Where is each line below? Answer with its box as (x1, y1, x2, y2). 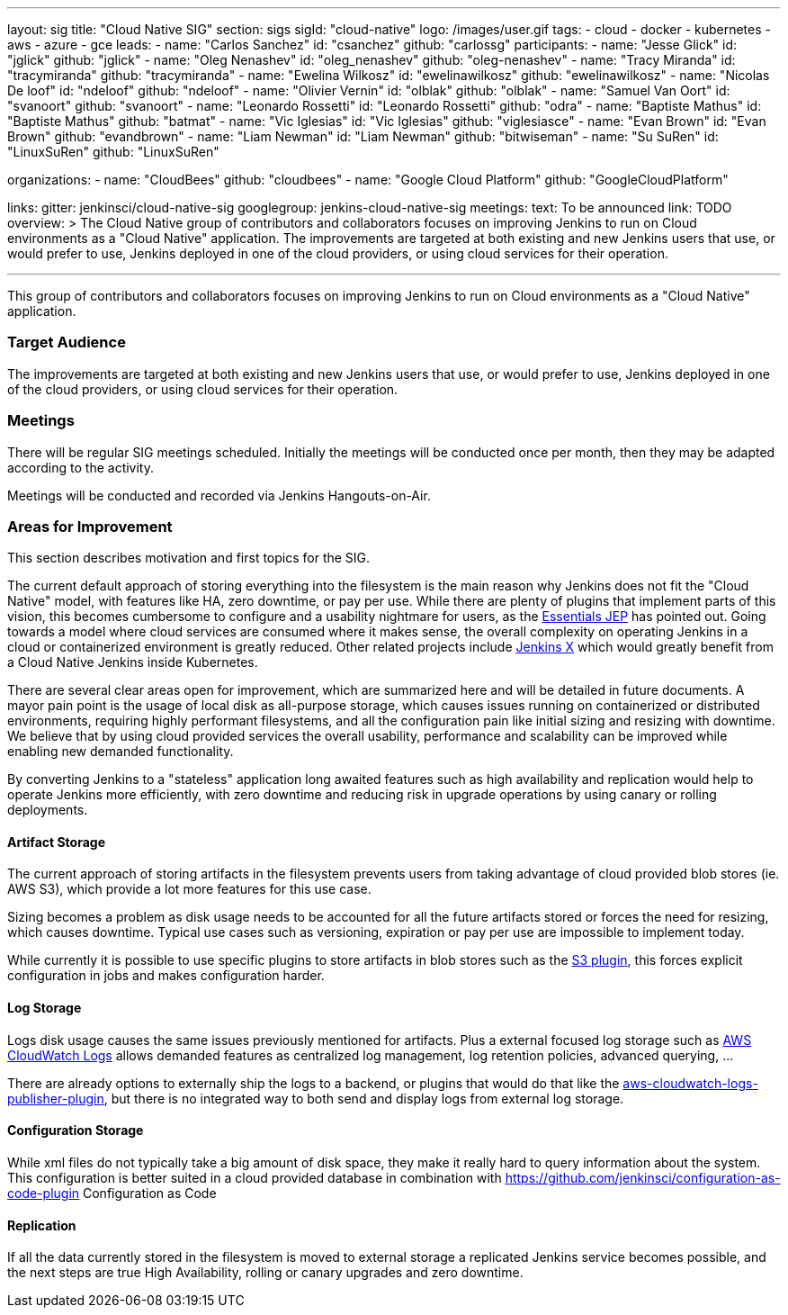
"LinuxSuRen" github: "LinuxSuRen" (7, 144, 219, 159)
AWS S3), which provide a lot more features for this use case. (7, 881, 372, 897)
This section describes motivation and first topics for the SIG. (7, 550, 371, 566)
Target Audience (7, 333, 126, 352)
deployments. (7, 802, 88, 818)
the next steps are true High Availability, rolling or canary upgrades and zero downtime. (7, 1265, 524, 1281)
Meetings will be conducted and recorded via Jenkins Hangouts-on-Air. (7, 487, 431, 503)
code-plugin (7, 1184, 80, 1201)
